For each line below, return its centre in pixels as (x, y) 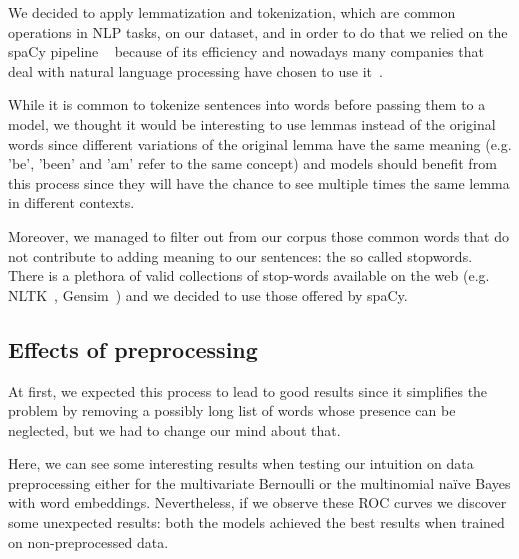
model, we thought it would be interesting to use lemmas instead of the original (252, 123)
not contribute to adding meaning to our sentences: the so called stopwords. (240, 255)
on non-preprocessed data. (88, 541)
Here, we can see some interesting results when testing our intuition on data (241, 463)
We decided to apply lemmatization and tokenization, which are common (232, 12)
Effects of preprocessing (133, 348)
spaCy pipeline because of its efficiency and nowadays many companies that (246, 51)
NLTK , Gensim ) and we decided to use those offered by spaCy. (208, 294)
